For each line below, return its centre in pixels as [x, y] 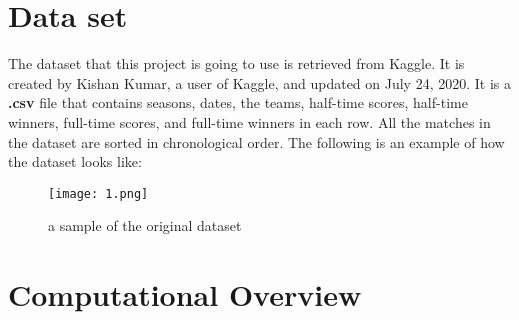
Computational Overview [185, 294]
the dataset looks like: [75, 161]
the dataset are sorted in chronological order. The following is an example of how [256, 141]
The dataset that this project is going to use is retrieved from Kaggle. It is [236, 63]
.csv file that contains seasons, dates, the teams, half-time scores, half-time [238, 102]
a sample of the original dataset [145, 225]
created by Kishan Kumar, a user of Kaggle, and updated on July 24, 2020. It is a [260, 82]
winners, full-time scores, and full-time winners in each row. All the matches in [249, 121]
